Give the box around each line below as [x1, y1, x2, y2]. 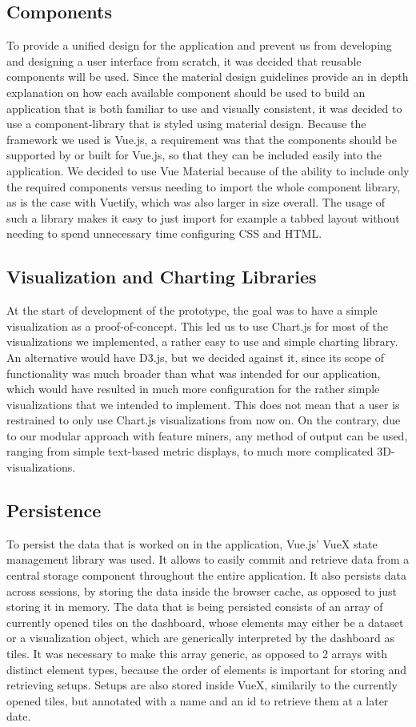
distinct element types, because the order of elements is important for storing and [6, 661, 406, 677]
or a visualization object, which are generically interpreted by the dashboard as [6, 629, 395, 646]
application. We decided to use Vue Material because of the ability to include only [6, 162, 410, 179]
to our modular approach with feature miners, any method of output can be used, [6, 427, 408, 444]
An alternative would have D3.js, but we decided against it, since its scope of [6, 348, 384, 365]
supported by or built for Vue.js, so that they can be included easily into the [6, 147, 382, 163]
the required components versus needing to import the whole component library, [6, 178, 401, 195]
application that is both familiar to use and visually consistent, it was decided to [6, 99, 402, 116]
